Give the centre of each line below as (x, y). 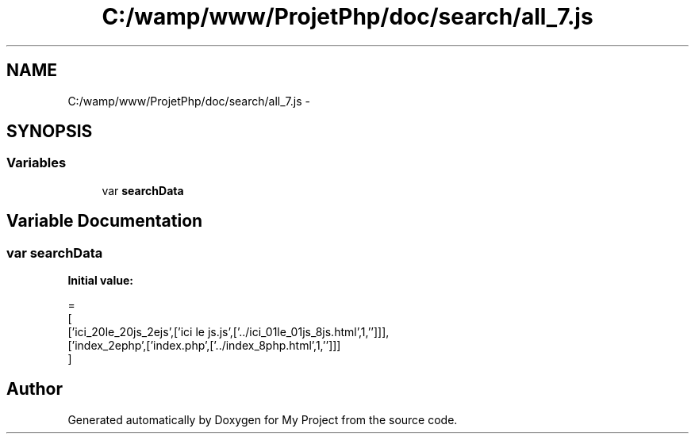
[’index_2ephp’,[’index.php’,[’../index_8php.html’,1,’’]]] (204, 346)
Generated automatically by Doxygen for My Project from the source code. (263, 419)
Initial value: (100, 281)
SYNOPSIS (50, 132)
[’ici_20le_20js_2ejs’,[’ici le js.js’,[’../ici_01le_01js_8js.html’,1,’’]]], (228, 332)
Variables (36, 163)
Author (35, 389)
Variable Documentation (105, 221)
